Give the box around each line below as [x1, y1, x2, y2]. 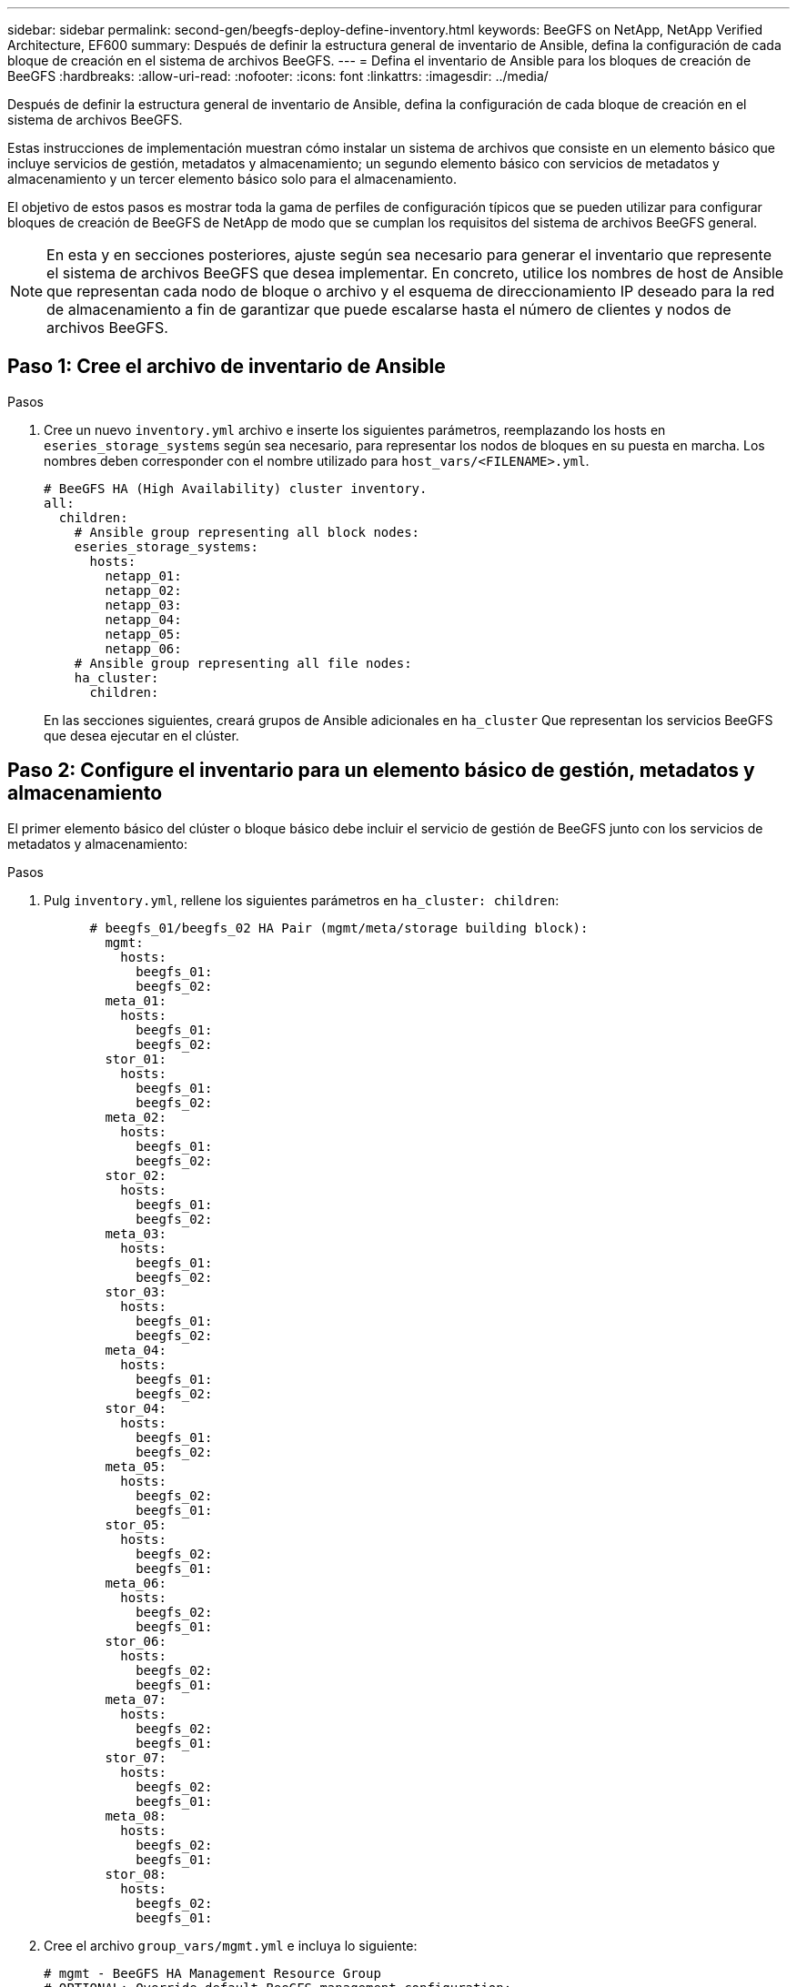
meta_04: [105, 1342, 166, 1357]
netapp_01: [105, 568, 182, 583]
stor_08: [105, 1866, 166, 1881]
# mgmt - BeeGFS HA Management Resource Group [44, 1965, 381, 1981]
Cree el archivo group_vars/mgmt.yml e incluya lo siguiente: [44, 1937, 418, 1953]
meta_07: [105, 1691, 166, 1707]
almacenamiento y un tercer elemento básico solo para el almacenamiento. [7, 171, 457, 187]
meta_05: [105, 1458, 166, 1474]
